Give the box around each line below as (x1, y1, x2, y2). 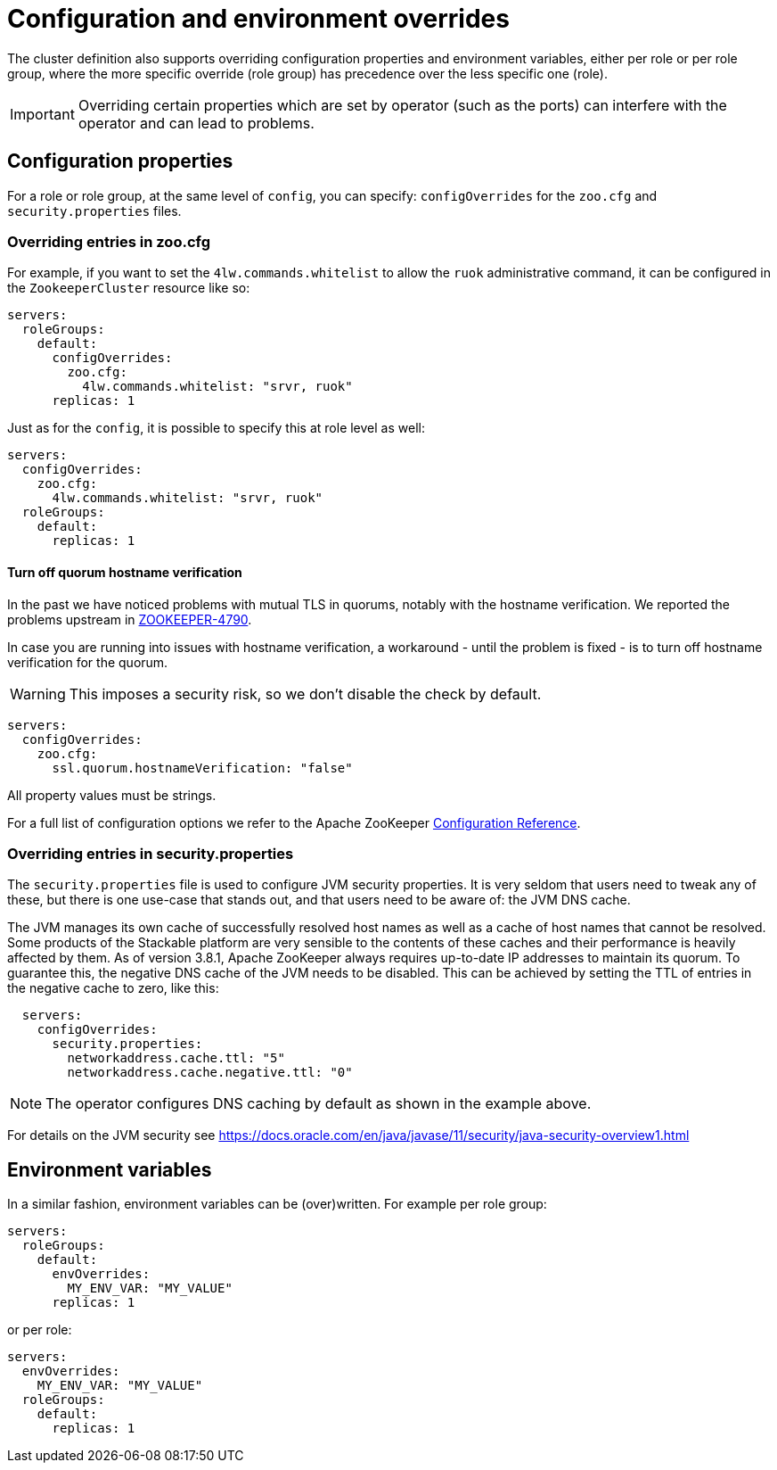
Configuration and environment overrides (7, 4, 510, 34)
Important (10, 104, 75, 123)
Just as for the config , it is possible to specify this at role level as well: (7, 420, 425, 436)
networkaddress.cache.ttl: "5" (67, 1051, 285, 1066)
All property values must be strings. (7, 787, 217, 803)
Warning (10, 684, 66, 703)
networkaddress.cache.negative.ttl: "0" (67, 1065, 353, 1080)
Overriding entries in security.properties (7, 844, 294, 863)
